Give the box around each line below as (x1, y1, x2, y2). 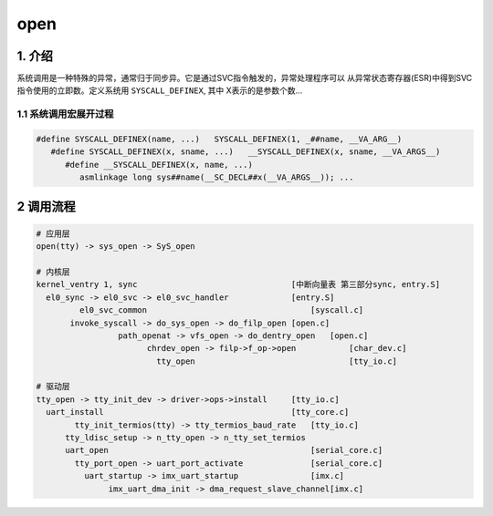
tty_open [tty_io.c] (156, 356, 397, 366)
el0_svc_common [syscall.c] (79, 305, 364, 315)
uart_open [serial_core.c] (65, 445, 383, 456)
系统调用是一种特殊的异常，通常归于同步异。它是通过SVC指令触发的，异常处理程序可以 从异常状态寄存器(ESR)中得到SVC (16, 73, 473, 84)
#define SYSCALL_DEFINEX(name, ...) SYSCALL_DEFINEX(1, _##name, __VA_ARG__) (36, 134, 403, 144)
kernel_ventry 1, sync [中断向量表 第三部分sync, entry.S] (36, 279, 441, 290)
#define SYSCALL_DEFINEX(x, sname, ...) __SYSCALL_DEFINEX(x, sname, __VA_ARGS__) (50, 147, 441, 157)
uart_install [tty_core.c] (46, 407, 350, 418)
